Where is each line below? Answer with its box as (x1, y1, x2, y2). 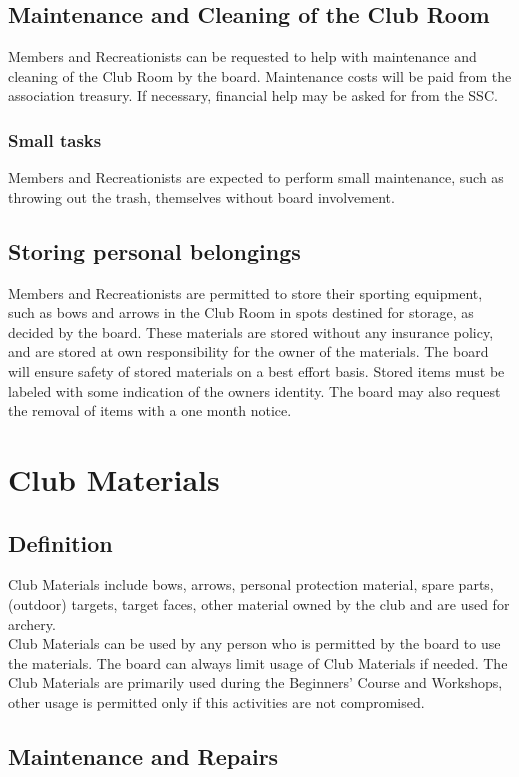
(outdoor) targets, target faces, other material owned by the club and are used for (8, 593, 510, 614)
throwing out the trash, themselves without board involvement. (8, 186, 395, 207)
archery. (8, 613, 56, 634)
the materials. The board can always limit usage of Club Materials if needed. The (8, 652, 508, 673)
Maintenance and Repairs (8, 740, 279, 771)
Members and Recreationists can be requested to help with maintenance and (8, 46, 477, 67)
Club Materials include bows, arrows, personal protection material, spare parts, (8, 574, 494, 595)
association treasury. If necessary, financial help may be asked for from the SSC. (8, 85, 498, 106)
